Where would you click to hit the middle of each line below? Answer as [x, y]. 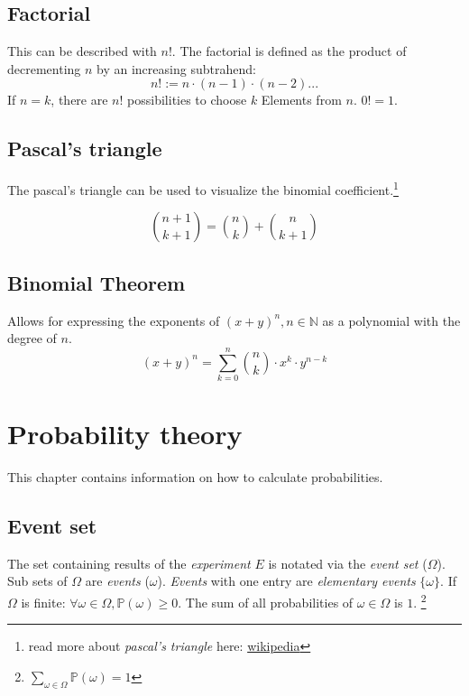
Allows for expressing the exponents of [114, 320]
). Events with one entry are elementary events [286, 581]
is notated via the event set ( [348, 563]
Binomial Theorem [97, 282]
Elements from [301, 100]
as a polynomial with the [391, 320]
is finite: [43, 602]
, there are [79, 100]
